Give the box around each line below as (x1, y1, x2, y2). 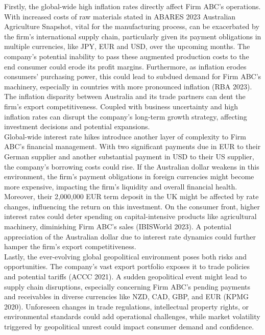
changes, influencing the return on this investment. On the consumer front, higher (4, 201, 260, 211)
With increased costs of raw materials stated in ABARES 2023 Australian (4, 11, 236, 21)
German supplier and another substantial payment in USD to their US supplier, (4, 151, 254, 161)
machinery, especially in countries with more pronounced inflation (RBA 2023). (4, 81, 252, 91)
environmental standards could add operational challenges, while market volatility (4, 311, 260, 322)
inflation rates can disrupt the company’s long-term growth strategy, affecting (4, 111, 247, 122)
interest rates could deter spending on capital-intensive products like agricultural (4, 211, 257, 222)
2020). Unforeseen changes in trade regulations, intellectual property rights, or (4, 301, 249, 312)
